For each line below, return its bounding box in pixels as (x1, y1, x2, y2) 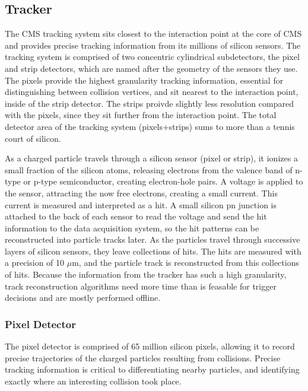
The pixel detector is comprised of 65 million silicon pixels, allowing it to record (5, 340, 295, 352)
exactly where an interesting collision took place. (5, 374, 182, 387)
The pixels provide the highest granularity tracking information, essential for (5, 74, 284, 86)
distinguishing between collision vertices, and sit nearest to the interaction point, (5, 85, 299, 98)
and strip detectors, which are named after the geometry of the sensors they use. (5, 62, 298, 74)
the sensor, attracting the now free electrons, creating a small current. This (5, 186, 278, 199)
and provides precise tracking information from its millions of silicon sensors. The (5, 39, 301, 51)
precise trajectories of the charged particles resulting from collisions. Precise (5, 351, 281, 364)
